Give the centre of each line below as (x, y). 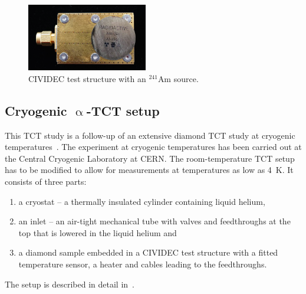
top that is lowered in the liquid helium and (98, 232)
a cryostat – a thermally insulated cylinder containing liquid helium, (142, 201)
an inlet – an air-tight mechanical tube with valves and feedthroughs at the (154, 221)
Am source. (178, 78)
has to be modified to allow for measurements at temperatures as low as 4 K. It (149, 170)
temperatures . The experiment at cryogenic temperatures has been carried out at (153, 147)
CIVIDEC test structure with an (87, 78)
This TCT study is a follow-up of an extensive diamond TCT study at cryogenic (150, 135)
